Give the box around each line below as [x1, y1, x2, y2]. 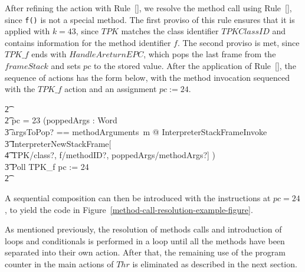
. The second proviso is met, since [177, 36, 300, 48]
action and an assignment [64, 83, 157, 95]
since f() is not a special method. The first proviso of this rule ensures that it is [5, 13, 295, 25]
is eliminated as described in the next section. [132, 257, 297, 270]
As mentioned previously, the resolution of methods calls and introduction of [5, 223, 282, 235]
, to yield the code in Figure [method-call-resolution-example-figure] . [5, 203, 253, 215]
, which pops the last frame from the [143, 48, 276, 60]
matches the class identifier [121, 25, 219, 37]
